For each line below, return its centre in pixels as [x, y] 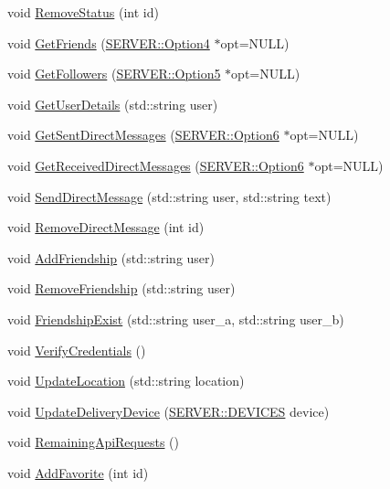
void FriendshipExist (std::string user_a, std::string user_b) [176, 319]
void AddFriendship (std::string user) [111, 257]
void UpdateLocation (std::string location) [126, 381]
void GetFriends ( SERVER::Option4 [109, 43]
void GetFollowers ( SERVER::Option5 [114, 74]
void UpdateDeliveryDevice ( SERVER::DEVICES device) [169, 411]
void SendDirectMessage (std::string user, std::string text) [169, 196]
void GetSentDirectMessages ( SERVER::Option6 [143, 135]
